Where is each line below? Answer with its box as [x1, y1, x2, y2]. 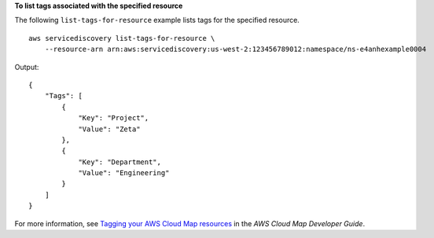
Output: [14, 62, 39, 71]
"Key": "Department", [78, 157, 161, 167]
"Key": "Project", [78, 114, 149, 123]
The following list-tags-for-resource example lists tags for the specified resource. [14, 16, 300, 25]
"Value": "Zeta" [78, 124, 141, 134]
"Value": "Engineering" [78, 169, 170, 178]
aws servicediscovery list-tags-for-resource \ [28, 34, 215, 42]
